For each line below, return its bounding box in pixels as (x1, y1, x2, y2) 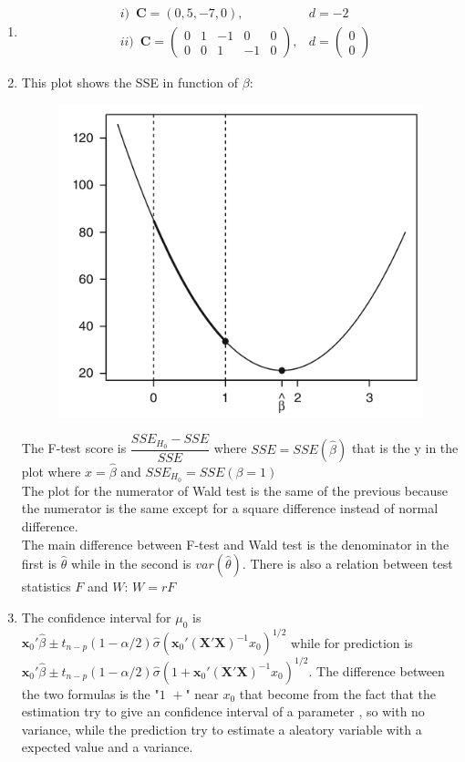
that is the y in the (351, 438, 459, 458)
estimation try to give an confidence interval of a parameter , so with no (21, 702, 425, 721)
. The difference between (308, 661, 445, 680)
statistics (21, 577, 71, 596)
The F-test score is (21, 438, 127, 458)
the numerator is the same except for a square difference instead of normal (21, 499, 439, 518)
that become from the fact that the (239, 684, 436, 703)
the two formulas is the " (21, 684, 160, 703)
